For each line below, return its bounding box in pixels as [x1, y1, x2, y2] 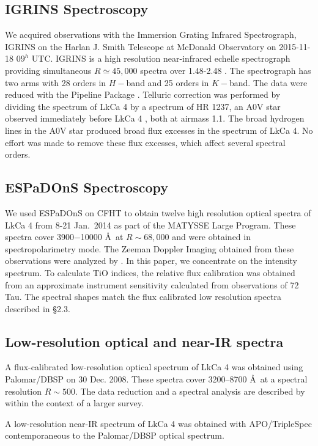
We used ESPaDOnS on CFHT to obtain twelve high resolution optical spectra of [5, 206, 311, 219]
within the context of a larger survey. [5, 397, 144, 409]
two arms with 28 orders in [5, 76, 106, 89]
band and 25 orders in [126, 76, 209, 89]
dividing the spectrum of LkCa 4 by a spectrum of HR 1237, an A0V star [5, 100, 281, 112]
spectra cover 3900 [5, 230, 74, 243]
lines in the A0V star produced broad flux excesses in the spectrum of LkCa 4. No [5, 123, 313, 136]
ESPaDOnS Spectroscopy [5, 178, 168, 197]
